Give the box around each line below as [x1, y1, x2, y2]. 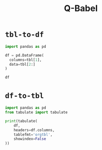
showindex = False [13, 136, 47, 141]
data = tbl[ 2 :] [9, 62, 36, 67]
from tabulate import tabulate [5, 110, 68, 115]
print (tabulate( [5, 119, 38, 123]
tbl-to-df [5, 30, 44, 39]
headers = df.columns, [13, 127, 55, 133]
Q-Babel [64, 3, 98, 14]
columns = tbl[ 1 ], [9, 57, 42, 62]
